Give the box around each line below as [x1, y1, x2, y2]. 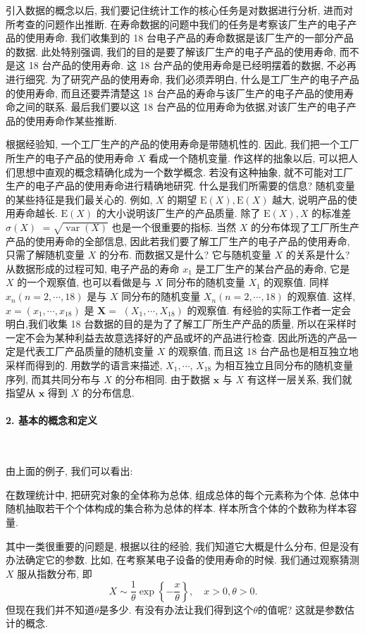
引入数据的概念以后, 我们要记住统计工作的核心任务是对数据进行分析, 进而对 [6, 3, 354, 17]
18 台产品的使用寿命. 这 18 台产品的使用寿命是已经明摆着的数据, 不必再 [28, 58, 357, 73]
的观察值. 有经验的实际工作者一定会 [187, 302, 352, 317]
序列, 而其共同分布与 [6, 371, 101, 386]
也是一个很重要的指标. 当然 [111, 219, 237, 234]
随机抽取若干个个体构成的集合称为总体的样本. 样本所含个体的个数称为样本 [6, 501, 347, 516]
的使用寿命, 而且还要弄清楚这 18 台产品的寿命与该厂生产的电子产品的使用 [6, 85, 344, 100]
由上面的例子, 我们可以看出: [6, 464, 133, 478]
